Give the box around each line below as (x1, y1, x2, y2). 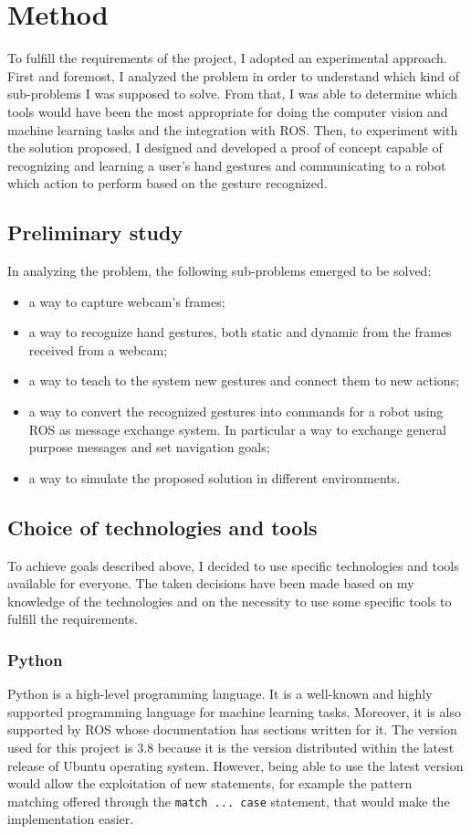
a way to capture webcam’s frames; (28, 291, 225, 311)
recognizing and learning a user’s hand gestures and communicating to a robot (7, 155, 446, 174)
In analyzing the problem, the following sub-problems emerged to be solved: (7, 261, 432, 280)
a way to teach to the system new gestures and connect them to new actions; (28, 371, 460, 390)
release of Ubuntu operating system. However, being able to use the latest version (7, 755, 464, 775)
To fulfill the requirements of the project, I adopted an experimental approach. (7, 48, 447, 68)
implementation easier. (7, 809, 134, 829)
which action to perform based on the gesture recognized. (7, 174, 328, 193)
